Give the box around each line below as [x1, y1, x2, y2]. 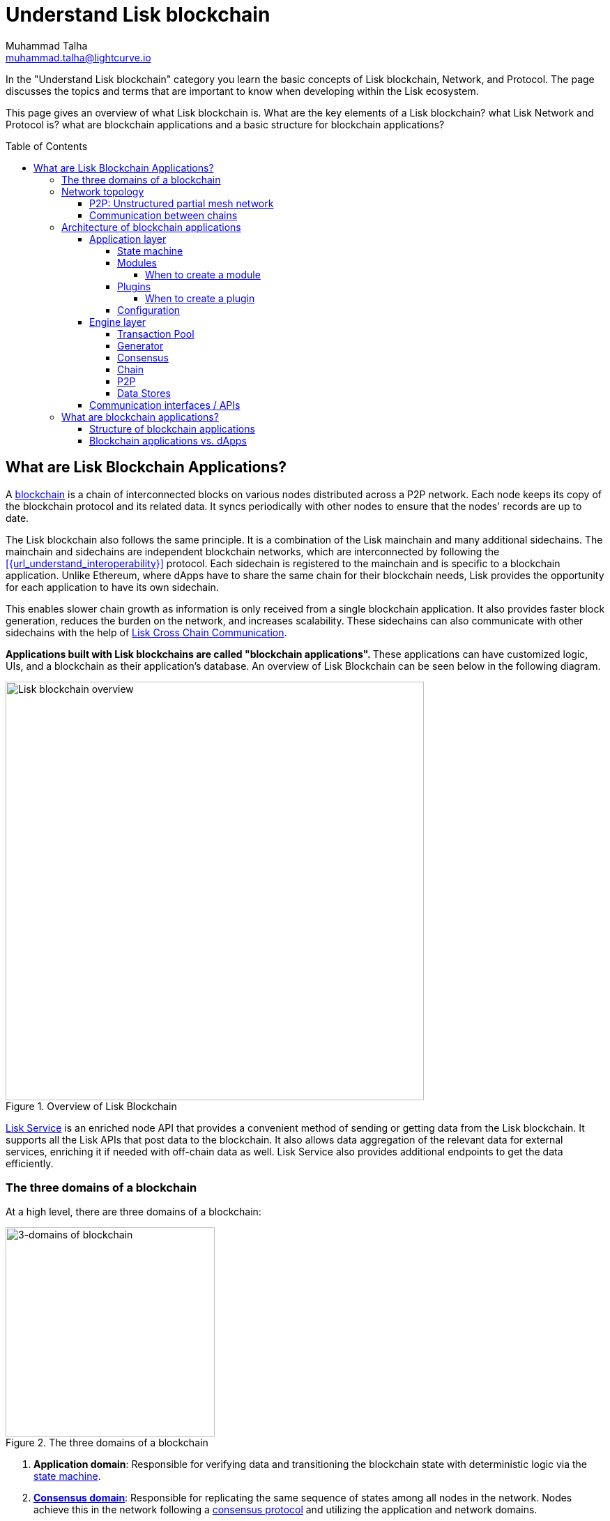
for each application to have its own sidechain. [6, 580, 219, 593]
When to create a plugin [145, 292, 255, 304]
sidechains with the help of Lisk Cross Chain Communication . [6, 626, 287, 638]
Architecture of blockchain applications [61, 220, 241, 233]
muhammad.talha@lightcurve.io [6, 51, 151, 63]
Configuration [117, 304, 181, 316]
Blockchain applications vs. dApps [89, 434, 247, 447]
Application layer [89, 232, 167, 245]
